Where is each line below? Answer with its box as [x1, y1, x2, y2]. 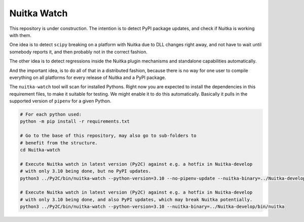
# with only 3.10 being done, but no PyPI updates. [20, 168, 151, 174]
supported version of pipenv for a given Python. [9, 98, 111, 104]
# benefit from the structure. [20, 140, 98, 145]
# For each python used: [20, 112, 82, 118]
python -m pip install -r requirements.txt [20, 119, 130, 124]
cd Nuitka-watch [20, 147, 61, 153]
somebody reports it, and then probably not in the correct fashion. [9, 49, 148, 55]
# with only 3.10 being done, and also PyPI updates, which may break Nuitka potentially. [20, 197, 253, 202]
